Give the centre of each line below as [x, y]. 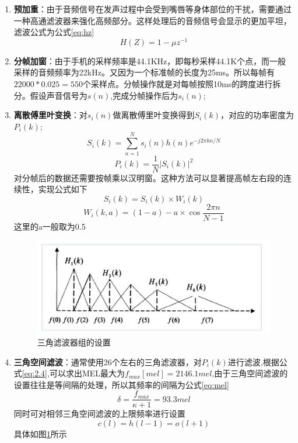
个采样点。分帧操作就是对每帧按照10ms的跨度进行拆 [182, 84]
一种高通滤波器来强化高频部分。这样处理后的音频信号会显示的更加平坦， [152, 20]
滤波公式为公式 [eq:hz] [54, 32]
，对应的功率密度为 [257, 115]
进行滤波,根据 [253, 361]
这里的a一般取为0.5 [50, 226]
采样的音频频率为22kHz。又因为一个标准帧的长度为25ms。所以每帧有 [144, 72]
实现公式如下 [63, 189]
